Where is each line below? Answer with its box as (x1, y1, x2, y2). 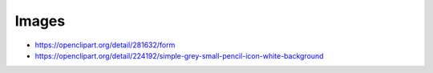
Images (14, 12, 66, 30)
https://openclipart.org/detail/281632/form (34, 40, 176, 50)
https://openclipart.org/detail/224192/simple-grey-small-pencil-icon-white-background (34, 51, 324, 60)
